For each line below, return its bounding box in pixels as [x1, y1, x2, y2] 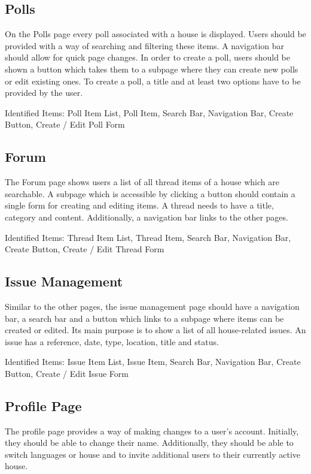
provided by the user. [5, 86, 83, 99]
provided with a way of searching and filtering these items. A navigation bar [5, 39, 285, 52]
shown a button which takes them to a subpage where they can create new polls [5, 62, 298, 75]
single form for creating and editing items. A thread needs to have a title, [5, 199, 274, 212]
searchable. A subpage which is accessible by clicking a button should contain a [5, 187, 295, 200]
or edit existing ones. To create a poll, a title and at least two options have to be [5, 74, 301, 87]
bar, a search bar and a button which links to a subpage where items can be [5, 312, 284, 324]
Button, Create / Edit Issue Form [5, 367, 129, 379]
